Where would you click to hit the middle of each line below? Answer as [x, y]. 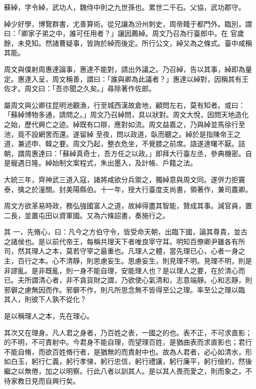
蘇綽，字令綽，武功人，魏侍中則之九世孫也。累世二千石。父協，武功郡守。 [125, 7]
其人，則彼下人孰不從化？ [45, 299]
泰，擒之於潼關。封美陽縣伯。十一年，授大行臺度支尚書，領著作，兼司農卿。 [128, 189]
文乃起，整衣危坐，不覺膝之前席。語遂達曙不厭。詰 [162, 144]
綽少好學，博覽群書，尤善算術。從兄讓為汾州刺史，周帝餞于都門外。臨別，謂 [128, 23]
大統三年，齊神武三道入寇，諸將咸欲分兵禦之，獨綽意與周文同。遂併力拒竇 [125, 179]
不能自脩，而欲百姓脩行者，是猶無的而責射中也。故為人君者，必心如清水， [125, 351]
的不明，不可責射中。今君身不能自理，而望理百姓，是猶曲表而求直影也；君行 [128, 342]
